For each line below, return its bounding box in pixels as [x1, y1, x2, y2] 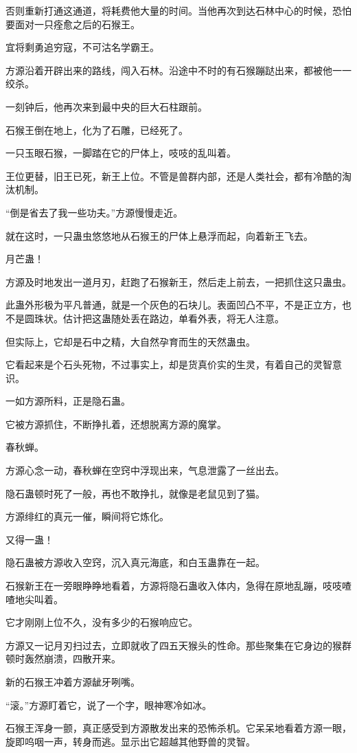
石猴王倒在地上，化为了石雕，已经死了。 [5, 122, 188, 137]
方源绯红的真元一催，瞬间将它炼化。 [5, 509, 169, 524]
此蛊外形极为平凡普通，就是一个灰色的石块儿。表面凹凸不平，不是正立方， [5, 297, 342, 312]
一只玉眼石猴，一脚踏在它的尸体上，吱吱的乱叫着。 [5, 146, 236, 160]
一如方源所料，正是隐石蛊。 [5, 394, 130, 408]
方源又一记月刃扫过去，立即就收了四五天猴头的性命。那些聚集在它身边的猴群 [5, 638, 352, 652]
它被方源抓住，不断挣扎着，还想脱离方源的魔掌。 [5, 416, 227, 431]
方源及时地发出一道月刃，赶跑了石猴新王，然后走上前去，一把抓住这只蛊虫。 [5, 274, 352, 289]
